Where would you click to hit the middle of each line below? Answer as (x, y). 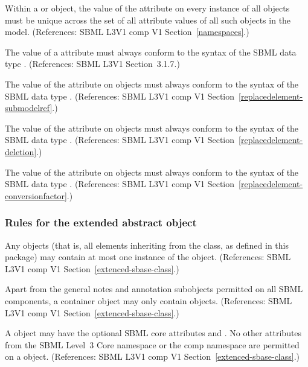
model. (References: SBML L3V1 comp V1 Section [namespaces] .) (127, 32)
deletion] (21, 151)
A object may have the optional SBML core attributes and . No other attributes (153, 333)
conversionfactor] (36, 195)
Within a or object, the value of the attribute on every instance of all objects (147, 8)
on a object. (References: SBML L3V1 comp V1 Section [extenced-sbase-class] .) (152, 356)
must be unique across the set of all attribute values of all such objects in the (148, 20)
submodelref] (29, 108)
